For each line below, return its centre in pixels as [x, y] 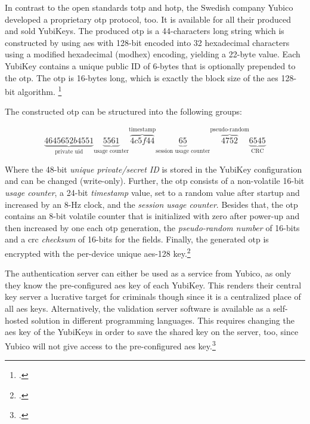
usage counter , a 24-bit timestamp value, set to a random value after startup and [152, 193]
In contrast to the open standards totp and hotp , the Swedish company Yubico [149, 7]
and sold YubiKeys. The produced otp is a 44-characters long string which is [145, 31]
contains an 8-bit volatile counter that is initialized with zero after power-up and [152, 216]
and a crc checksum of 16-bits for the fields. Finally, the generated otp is [137, 239]
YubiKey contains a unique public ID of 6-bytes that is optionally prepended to [150, 65]
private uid [69, 152]
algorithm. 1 [40, 90]
